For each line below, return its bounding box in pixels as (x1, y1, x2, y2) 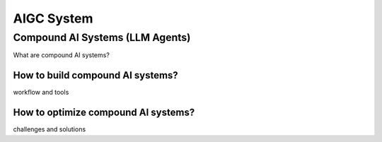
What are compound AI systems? (13, 51, 110, 59)
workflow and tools (13, 88, 69, 97)
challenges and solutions (13, 125, 86, 134)
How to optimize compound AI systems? (13, 107, 195, 119)
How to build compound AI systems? (13, 69, 178, 81)
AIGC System (13, 11, 93, 26)
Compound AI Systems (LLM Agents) (13, 31, 191, 44)
